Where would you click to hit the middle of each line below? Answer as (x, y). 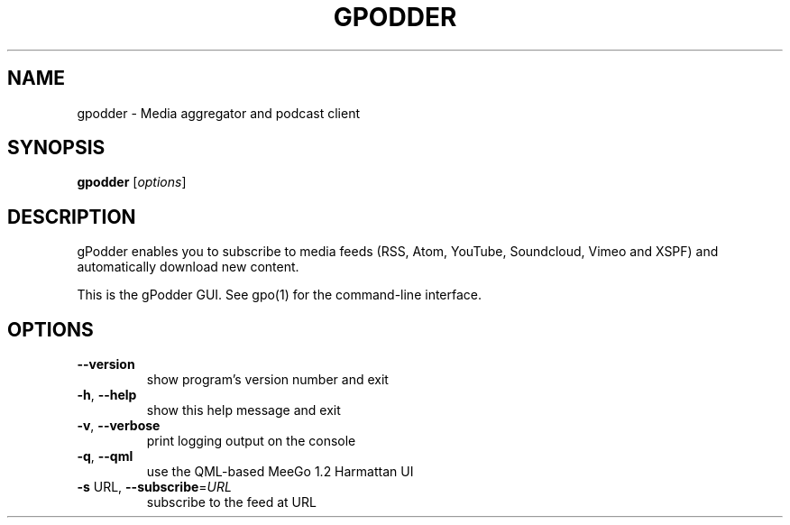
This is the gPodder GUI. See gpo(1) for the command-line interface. (280, 295)
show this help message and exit (243, 410)
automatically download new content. (188, 267)
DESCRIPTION (72, 216)
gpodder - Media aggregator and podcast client (219, 113)
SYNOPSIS (56, 148)
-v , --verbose (119, 426)
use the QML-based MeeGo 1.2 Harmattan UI (280, 472)
